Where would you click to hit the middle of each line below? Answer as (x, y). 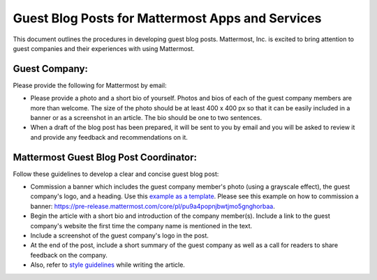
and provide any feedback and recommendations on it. (109, 137)
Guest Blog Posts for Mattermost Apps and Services (167, 18)
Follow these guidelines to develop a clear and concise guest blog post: (116, 174)
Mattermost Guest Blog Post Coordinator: (105, 157)
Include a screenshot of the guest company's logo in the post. (120, 236)
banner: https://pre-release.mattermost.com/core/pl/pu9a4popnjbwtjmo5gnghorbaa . (153, 206)
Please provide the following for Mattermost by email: (90, 85)
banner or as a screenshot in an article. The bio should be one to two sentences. (146, 118)
